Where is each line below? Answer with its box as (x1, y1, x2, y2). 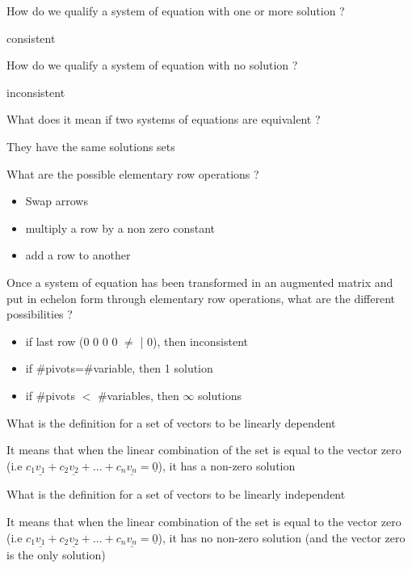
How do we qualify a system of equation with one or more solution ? (6, 2, 345, 19)
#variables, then (97, 386, 179, 403)
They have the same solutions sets (6, 137, 175, 154)
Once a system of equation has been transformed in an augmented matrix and (6, 273, 393, 290)
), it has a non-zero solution (158, 457, 296, 474)
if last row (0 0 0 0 (25, 332, 118, 349)
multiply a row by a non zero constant (25, 219, 216, 236)
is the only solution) (6, 546, 106, 563)
